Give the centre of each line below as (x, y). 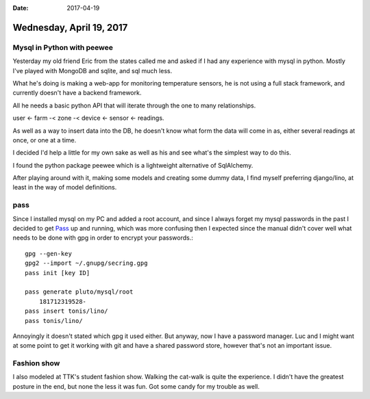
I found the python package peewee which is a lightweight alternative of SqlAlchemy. (133, 165)
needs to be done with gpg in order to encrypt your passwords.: (103, 238)
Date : (21, 8)
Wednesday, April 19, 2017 (70, 27)
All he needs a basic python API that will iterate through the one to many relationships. (134, 105)
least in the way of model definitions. (65, 188)
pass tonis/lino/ (54, 321)
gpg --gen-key (48, 254)
